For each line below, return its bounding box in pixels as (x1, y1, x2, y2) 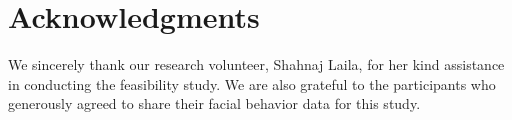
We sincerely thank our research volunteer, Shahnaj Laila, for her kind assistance (8, 54, 505, 75)
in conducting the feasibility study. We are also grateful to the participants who (8, 73, 496, 94)
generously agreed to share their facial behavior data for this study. (8, 93, 421, 114)
